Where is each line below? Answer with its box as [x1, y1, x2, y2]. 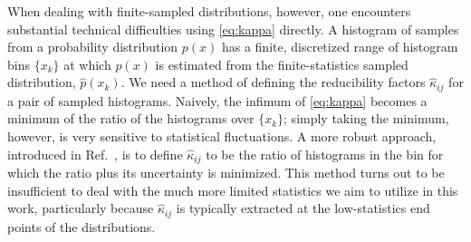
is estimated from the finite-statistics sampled [155, 54, 409, 73]
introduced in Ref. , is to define [7, 144, 183, 163]
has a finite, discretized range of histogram [221, 37, 458, 56]
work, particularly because [7, 198, 154, 218]
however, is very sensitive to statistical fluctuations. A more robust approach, [7, 127, 437, 146]
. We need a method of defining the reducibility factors [120, 73, 426, 92]
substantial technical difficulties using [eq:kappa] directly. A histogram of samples [7, 19, 459, 38]
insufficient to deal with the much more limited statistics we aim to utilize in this [7, 180, 458, 199]
